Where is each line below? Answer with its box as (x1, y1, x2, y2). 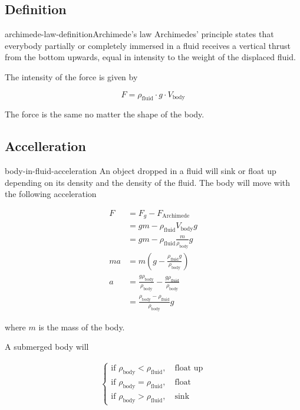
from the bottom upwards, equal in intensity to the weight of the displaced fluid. (5, 51, 296, 63)
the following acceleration (5, 188, 97, 200)
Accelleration (5, 137, 86, 155)
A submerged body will (5, 340, 89, 353)
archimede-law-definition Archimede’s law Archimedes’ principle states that (5, 28, 274, 40)
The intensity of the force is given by (5, 70, 138, 83)
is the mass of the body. (38, 320, 125, 333)
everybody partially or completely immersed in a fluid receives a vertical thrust (5, 39, 291, 51)
